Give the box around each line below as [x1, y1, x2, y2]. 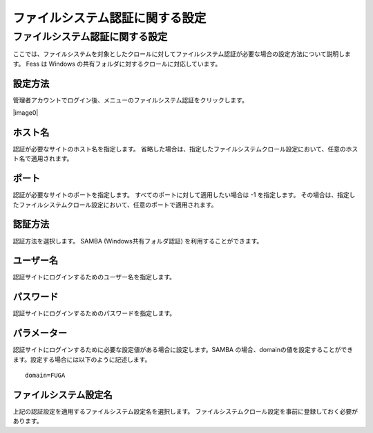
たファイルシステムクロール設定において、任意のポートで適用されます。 [12, 201, 218, 209]
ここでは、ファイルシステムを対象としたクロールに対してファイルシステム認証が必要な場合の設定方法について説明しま [12, 50, 352, 58]
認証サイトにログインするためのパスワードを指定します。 [12, 309, 176, 317]
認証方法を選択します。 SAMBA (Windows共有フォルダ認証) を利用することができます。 [12, 237, 263, 245]
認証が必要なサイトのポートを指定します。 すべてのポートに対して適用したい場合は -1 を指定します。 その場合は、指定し [12, 191, 356, 199]
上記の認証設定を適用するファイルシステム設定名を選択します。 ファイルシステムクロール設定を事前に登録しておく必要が [12, 407, 358, 415]
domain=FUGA [25, 371, 66, 380]
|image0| [12, 109, 39, 117]
